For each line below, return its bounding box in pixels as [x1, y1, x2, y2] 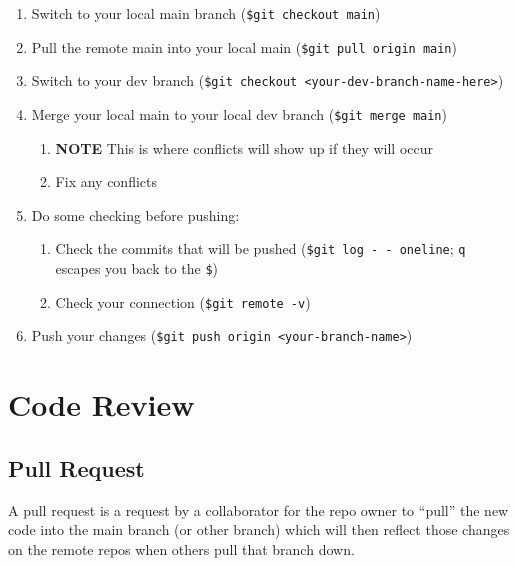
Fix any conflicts [55, 171, 157, 192]
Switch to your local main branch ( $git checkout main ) [31, 3, 381, 23]
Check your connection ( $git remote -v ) [55, 291, 311, 312]
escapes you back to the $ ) [55, 258, 219, 279]
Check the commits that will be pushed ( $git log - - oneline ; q [55, 238, 466, 259]
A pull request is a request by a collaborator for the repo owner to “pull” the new [8, 499, 509, 520]
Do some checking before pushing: [31, 204, 240, 225]
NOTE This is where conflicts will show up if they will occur [55, 137, 433, 158]
